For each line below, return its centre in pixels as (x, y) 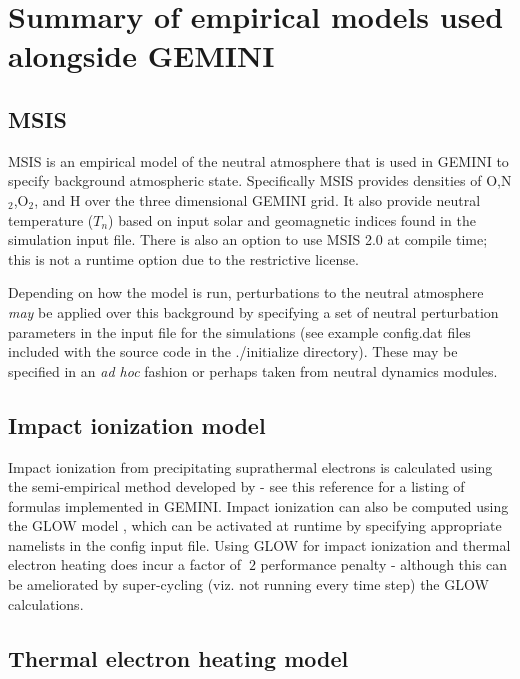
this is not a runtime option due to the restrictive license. (183, 258)
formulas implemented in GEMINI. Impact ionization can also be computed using (258, 505)
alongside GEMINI (141, 55)
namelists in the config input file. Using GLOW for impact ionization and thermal (259, 544)
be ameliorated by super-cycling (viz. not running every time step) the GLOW (248, 584)
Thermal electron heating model (178, 657)
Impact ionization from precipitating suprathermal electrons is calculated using (250, 466)
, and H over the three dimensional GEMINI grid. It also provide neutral (257, 199)
